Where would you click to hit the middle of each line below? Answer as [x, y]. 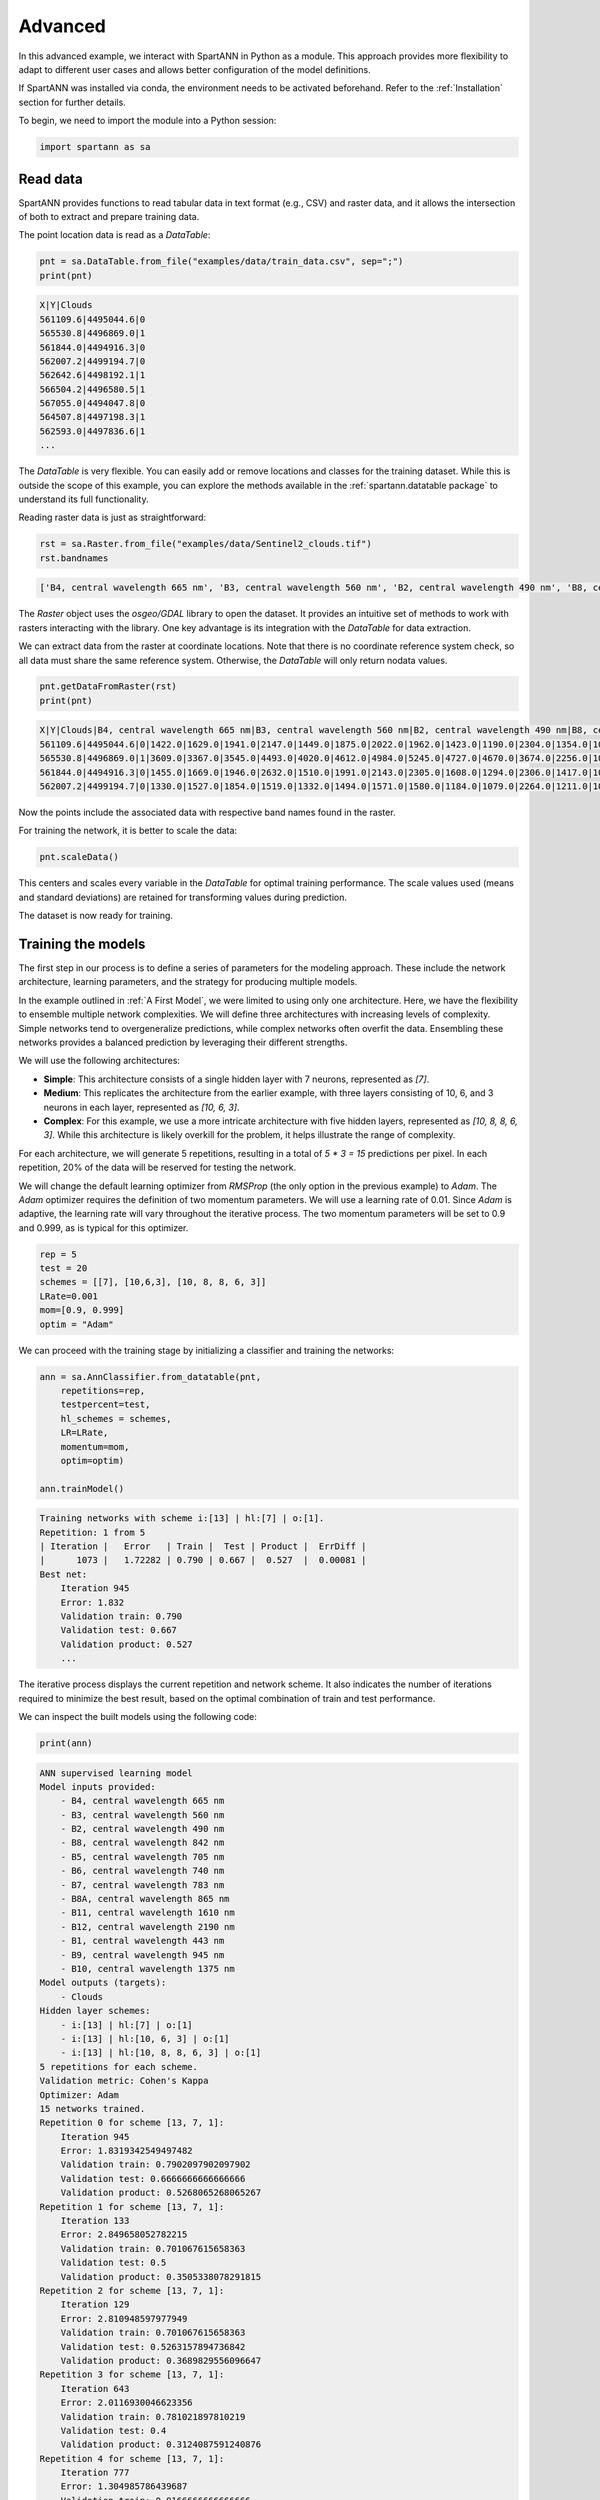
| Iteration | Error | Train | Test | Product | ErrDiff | [203, 1546]
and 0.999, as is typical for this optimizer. [103, 1227]
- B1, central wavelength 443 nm [142, 1941]
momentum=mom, [95, 1446]
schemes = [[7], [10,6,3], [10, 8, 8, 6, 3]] [153, 1282]
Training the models [82, 943]
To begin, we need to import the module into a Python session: [147, 121]
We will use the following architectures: [99, 1061]
